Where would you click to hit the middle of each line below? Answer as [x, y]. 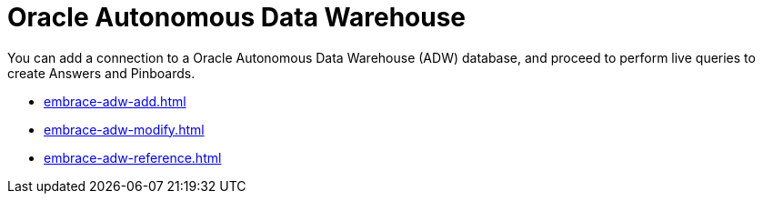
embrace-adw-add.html [115, 101]
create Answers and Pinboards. [101, 73]
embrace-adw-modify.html [124, 129]
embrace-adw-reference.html [133, 157]
